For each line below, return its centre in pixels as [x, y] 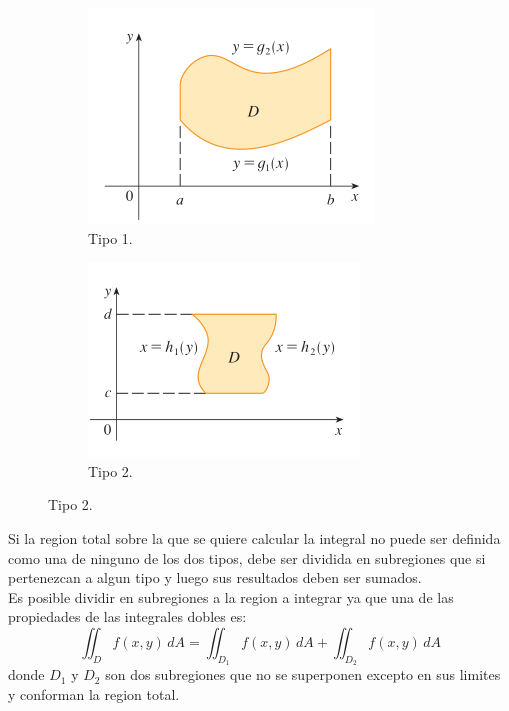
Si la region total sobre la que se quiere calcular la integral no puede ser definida [254, 537]
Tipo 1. [110, 237]
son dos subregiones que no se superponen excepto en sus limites [303, 674]
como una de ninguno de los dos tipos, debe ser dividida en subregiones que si [247, 557]
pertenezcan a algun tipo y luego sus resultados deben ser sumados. [215, 577]
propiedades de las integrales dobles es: [127, 616]
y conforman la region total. [94, 693]
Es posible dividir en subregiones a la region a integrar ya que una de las [231, 596]
